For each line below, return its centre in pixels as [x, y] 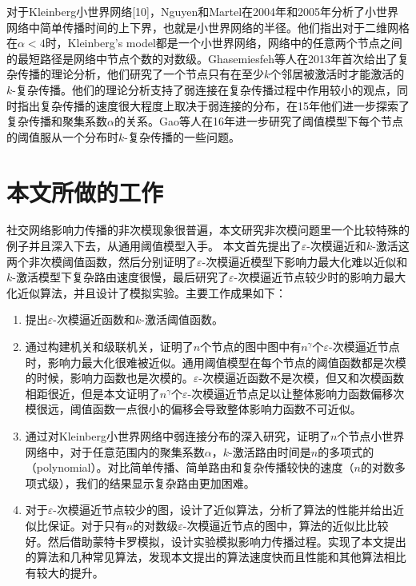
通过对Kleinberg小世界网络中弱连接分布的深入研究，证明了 [178, 436]
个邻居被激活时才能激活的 [337, 74]
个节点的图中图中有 [251, 347]
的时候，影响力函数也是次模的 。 [109, 378]
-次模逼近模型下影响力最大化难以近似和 [305, 261]
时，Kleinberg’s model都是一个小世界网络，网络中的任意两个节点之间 [224, 43]
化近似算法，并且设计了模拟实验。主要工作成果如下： [146, 292]
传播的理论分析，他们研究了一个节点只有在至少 [140, 74]
